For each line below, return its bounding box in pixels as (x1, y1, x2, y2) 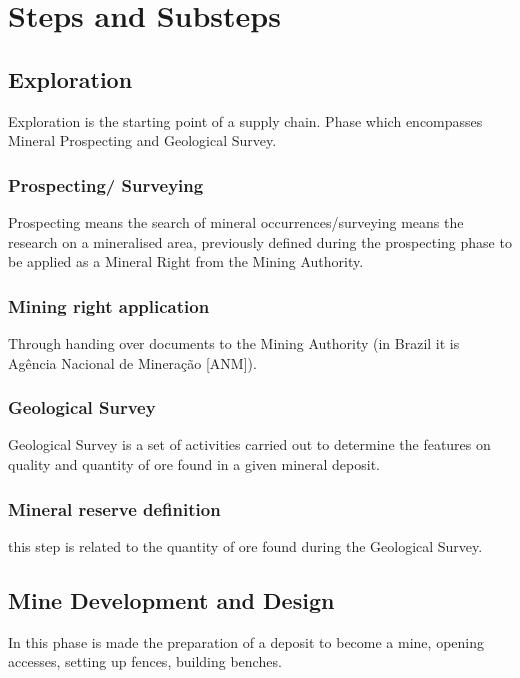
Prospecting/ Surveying (8, 172, 204, 197)
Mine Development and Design (8, 584, 335, 615)
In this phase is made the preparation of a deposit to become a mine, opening (8, 631, 484, 652)
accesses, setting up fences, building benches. (8, 651, 282, 672)
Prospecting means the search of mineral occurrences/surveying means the (8, 211, 464, 232)
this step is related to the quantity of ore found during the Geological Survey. (8, 535, 483, 556)
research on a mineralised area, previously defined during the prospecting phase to (8, 231, 512, 252)
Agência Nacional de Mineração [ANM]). (8, 352, 257, 373)
